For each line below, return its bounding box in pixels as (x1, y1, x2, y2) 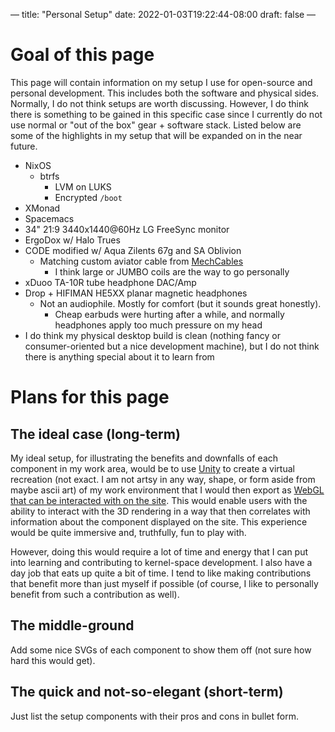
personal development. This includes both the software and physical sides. (10, 87, 320, 99)
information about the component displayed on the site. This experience (10, 515, 308, 528)
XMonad (24, 202, 61, 214)
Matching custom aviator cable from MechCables (39, 255, 244, 267)
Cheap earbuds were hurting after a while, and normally (54, 308, 285, 320)
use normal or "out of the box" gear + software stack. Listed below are (10, 119, 302, 131)
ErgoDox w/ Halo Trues (24, 234, 121, 246)
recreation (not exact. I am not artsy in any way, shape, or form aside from (10, 473, 316, 485)
